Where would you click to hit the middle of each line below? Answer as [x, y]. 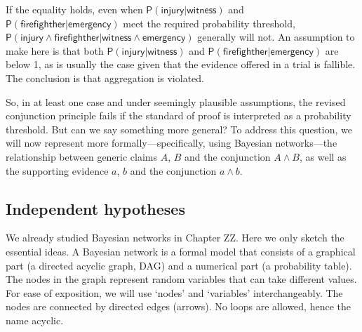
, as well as [323, 156]
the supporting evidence [57, 170]
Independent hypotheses [95, 208]
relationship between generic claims [82, 156]
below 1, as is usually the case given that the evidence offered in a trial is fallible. [181, 64]
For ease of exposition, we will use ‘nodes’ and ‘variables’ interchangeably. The [174, 292]
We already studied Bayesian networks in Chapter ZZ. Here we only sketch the [175, 238]
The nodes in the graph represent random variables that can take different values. [181, 279]
